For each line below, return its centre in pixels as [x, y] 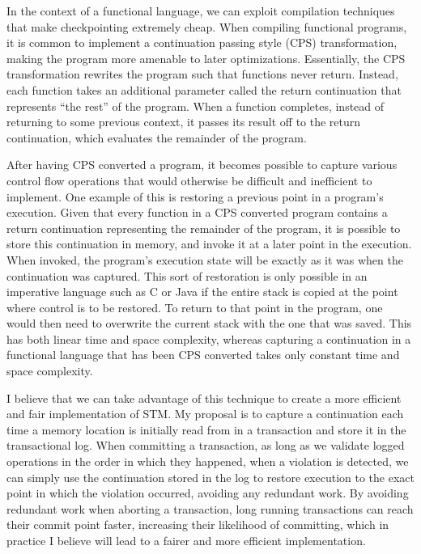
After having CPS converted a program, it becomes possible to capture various [202, 165]
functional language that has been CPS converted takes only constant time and [203, 355]
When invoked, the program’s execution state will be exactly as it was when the [205, 259]
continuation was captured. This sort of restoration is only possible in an [187, 275]
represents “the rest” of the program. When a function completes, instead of [196, 106]
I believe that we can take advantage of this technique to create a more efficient [204, 398]
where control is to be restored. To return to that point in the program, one [195, 307]
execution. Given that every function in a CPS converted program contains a [197, 212]
